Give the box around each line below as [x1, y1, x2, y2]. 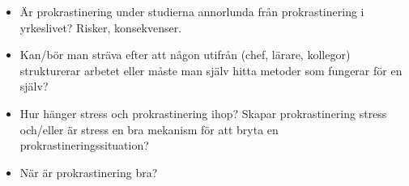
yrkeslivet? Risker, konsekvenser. [19, 19, 182, 36]
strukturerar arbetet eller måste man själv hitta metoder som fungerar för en [19, 61, 403, 78]
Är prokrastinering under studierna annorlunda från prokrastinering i [19, 3, 364, 19]
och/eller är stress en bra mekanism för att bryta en [19, 120, 279, 137]
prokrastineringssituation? [19, 137, 149, 154]
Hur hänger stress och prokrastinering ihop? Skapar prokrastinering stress [19, 104, 387, 121]
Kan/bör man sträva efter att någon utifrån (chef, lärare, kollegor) [19, 46, 351, 63]
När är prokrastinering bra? [19, 163, 158, 180]
